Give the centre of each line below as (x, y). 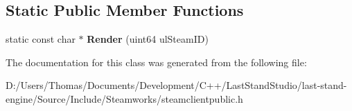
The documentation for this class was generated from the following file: (156, 62)
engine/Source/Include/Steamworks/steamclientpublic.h (124, 98)
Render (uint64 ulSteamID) (148, 39)
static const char (41, 39)
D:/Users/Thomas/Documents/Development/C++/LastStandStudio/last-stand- (176, 85)
